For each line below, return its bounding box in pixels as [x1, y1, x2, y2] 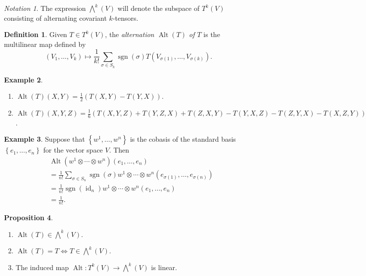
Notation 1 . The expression [4, 3, 86, 13]
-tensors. [112, 12, 138, 23]
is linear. [151, 262, 177, 272]
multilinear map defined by [4, 39, 86, 49]
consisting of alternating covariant [4, 12, 107, 23]
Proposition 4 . [4, 212, 53, 223]
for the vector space [43, 145, 103, 155]
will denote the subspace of [117, 3, 200, 13]
